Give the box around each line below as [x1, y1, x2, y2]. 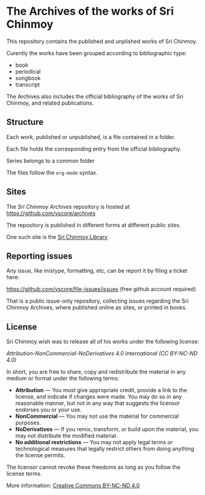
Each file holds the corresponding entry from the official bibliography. [6, 145, 182, 153]
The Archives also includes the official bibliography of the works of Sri [6, 93, 184, 100]
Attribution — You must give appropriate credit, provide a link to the [15, 387, 188, 394]
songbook [15, 74, 41, 81]
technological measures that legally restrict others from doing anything [15, 445, 195, 453]
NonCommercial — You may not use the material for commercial [15, 412, 179, 420]
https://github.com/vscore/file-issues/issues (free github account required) [6, 285, 196, 293]
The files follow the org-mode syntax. [6, 168, 98, 176]
